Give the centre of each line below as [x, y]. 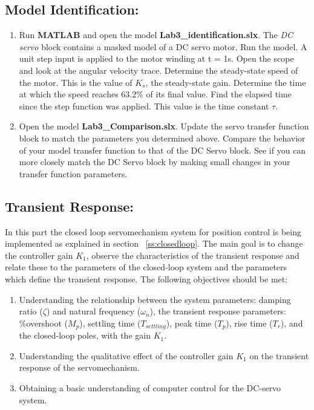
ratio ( [31, 311]
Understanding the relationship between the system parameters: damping [155, 299]
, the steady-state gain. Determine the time [226, 82]
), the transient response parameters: [218, 311]
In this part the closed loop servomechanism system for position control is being [153, 231]
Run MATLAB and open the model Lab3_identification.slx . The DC [156, 35]
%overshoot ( [44, 323]
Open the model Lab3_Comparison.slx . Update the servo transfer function [164, 126]
